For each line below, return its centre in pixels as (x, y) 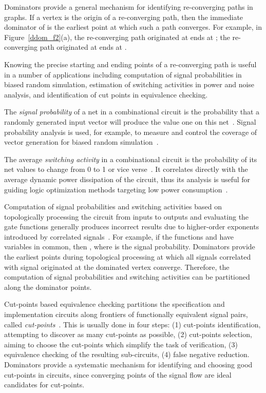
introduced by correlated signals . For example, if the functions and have (119, 236)
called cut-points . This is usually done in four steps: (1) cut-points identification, (132, 324)
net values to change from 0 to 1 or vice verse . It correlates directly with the (126, 169)
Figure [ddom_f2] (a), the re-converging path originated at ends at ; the (117, 37)
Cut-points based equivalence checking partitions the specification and (115, 304)
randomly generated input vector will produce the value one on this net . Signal (130, 121)
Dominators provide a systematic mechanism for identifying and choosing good (128, 364)
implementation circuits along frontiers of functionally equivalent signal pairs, (126, 314)
